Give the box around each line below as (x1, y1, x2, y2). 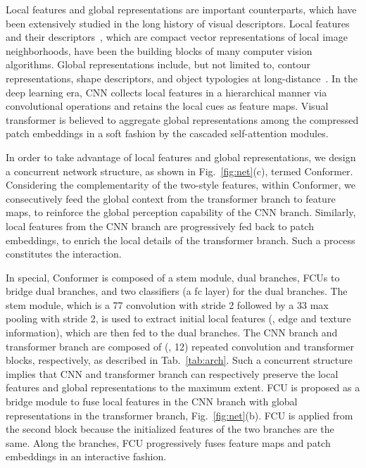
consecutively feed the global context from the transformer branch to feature (6, 191, 336, 205)
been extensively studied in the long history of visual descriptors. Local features (6, 15, 350, 30)
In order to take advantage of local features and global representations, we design (6, 149, 356, 164)
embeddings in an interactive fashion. (6, 449, 167, 464)
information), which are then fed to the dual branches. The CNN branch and (6, 325, 338, 340)
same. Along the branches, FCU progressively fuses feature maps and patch (6, 435, 331, 450)
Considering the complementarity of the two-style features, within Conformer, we (6, 177, 356, 192)
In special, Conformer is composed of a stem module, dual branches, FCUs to (6, 270, 340, 284)
